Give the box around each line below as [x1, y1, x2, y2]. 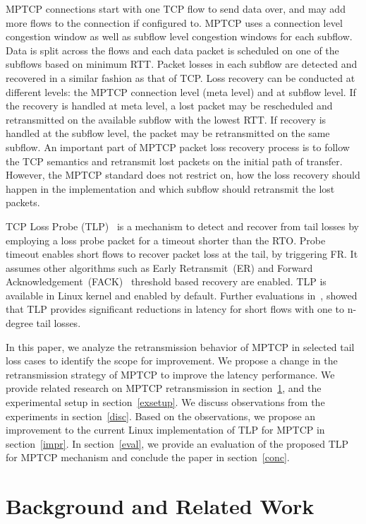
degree [6, 316, 33, 331]
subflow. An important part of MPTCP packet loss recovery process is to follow [6, 139, 350, 154]
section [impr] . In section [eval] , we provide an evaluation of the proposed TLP [6, 436, 349, 451]
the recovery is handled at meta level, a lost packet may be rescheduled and [6, 98, 333, 113]
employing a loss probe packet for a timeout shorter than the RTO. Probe [6, 232, 326, 247]
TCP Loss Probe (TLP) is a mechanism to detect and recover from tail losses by [6, 218, 359, 233]
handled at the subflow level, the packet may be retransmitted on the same [6, 126, 330, 141]
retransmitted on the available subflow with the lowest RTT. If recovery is [6, 112, 327, 126]
